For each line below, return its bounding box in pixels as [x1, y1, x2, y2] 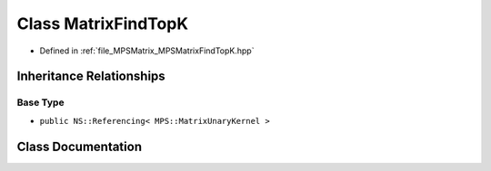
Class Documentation [16, 138, 143, 154]
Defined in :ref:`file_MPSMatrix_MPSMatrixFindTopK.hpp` [39, 45, 255, 56]
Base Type [16, 96, 65, 109]
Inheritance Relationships [16, 69, 165, 84]
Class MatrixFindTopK [16, 14, 189, 33]
